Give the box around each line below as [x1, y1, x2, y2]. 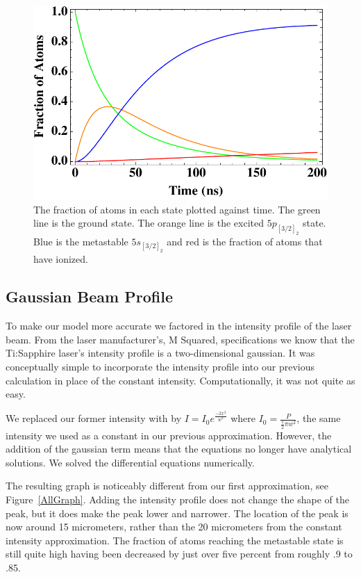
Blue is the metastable [33, 234, 128, 249]
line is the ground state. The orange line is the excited [33, 216, 265, 230]
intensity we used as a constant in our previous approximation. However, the [6, 428, 332, 442]
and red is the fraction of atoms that [167, 234, 323, 249]
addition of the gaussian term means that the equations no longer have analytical [6, 441, 352, 456]
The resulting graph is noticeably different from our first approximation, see [6, 478, 328, 493]
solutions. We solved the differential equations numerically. [6, 455, 255, 469]
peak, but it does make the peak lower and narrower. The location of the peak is [6, 505, 349, 520]
